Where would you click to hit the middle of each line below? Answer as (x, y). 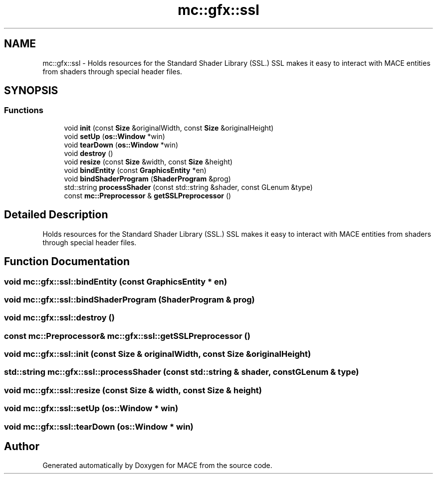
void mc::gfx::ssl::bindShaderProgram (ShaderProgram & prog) (129, 299)
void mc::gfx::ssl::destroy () (59, 318)
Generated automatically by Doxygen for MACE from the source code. (157, 466)
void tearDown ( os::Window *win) (121, 145)
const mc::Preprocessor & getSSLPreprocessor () (148, 195)
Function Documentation (67, 262)
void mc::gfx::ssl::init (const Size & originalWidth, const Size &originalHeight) (158, 354)
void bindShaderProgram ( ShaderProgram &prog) (147, 178)
